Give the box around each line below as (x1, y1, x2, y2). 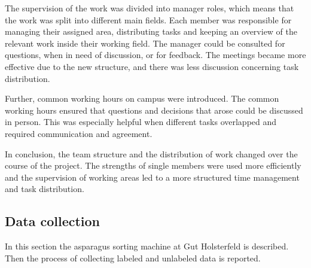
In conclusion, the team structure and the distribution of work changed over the (5, 147, 298, 160)
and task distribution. (5, 182, 84, 195)
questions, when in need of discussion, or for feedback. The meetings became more (5, 48, 306, 61)
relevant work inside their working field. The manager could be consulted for (5, 36, 285, 49)
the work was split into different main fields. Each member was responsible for (5, 13, 292, 26)
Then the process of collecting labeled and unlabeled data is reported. (5, 251, 261, 264)
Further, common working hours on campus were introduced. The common (5, 92, 279, 105)
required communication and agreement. (5, 127, 153, 139)
